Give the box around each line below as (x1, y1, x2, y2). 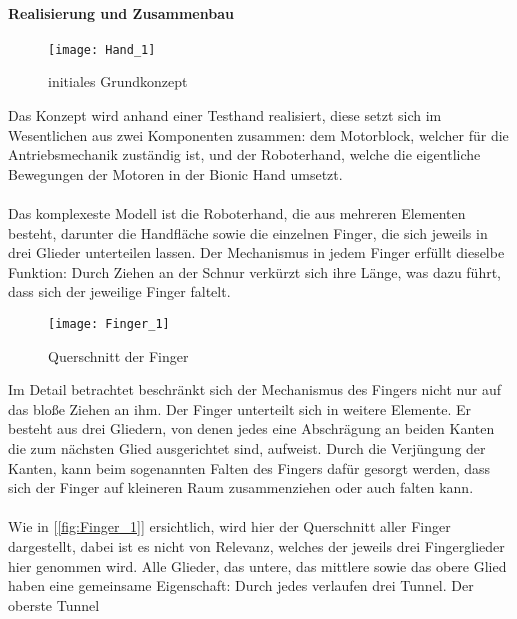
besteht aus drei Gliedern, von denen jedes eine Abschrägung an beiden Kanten (8, 418, 495, 439)
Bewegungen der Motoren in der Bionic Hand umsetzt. (8, 163, 343, 184)
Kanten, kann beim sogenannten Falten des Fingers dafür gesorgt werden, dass (8, 457, 491, 478)
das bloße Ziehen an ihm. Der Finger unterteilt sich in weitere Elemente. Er (8, 398, 472, 419)
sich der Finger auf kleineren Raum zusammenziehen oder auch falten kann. (8, 477, 474, 498)
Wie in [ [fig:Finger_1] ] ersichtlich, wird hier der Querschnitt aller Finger (8, 516, 451, 537)
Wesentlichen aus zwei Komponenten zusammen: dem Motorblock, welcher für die (8, 124, 509, 145)
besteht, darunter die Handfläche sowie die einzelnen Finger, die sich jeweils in (8, 222, 488, 243)
